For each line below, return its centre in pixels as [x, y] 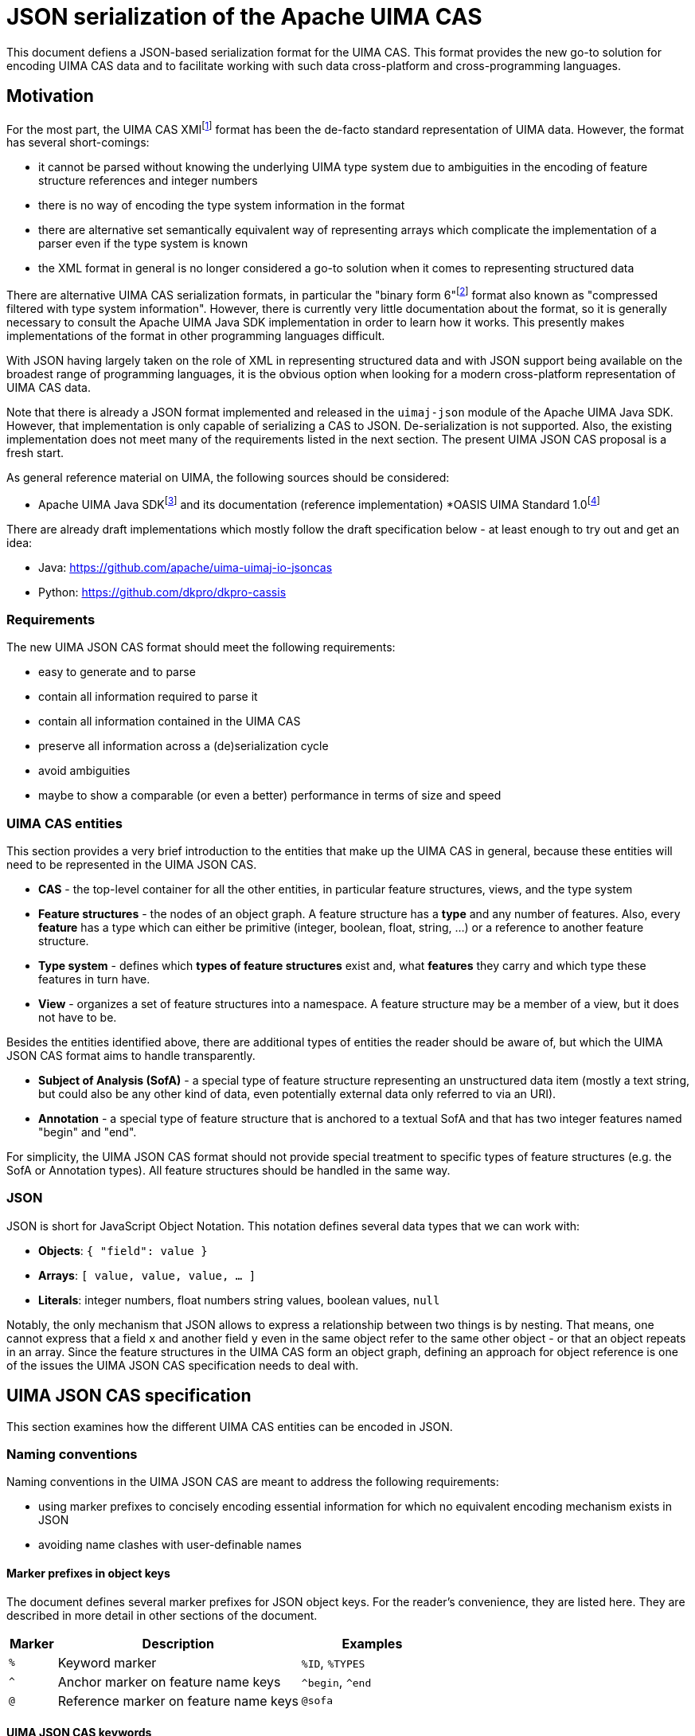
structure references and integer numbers [148, 181]
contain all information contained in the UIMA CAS [170, 721]
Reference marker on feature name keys [178, 1701]
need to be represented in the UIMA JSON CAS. [132, 865]
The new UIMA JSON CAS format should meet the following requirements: [201, 647]
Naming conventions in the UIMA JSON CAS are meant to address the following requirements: [253, 1482]
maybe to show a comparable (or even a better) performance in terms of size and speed [270, 796]
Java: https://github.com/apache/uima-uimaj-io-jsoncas [185, 567]
